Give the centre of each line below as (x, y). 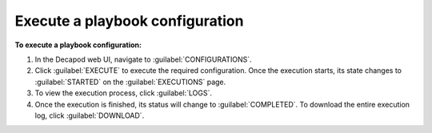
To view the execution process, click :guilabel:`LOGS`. (123, 93)
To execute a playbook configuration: (78, 45)
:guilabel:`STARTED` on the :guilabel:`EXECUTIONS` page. (130, 82)
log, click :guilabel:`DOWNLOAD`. (90, 115)
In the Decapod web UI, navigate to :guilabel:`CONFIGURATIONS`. (143, 59)
